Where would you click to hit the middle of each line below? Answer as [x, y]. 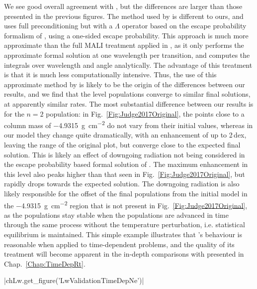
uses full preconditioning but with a [58, 26]
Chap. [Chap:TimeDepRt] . [45, 263]
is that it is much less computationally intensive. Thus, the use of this [110, 74]
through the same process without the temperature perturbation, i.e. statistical [125, 224]
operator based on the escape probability [184, 26]
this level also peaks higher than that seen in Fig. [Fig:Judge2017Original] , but [125, 174]
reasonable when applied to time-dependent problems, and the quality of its [119, 244]
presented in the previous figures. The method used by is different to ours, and [124, 16]
